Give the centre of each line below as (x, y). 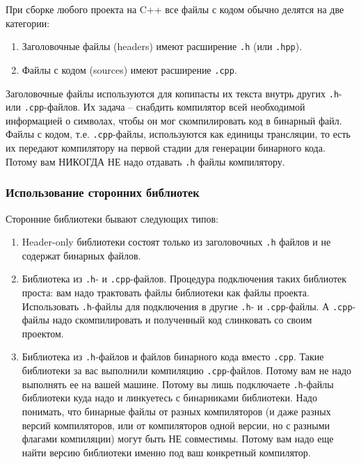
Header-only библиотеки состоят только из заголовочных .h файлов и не (176, 242)
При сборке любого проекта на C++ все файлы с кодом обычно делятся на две (175, 9)
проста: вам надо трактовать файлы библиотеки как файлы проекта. (166, 293)
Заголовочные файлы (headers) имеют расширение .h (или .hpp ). (162, 46)
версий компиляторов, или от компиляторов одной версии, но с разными (176, 425)
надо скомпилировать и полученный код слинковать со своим (182, 320)
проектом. (43, 333)
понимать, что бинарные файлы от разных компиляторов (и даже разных (176, 411)
